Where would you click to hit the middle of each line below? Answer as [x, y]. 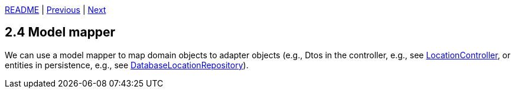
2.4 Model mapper [60, 32]
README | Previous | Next [56, 10]
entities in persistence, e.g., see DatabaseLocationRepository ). [127, 65]
